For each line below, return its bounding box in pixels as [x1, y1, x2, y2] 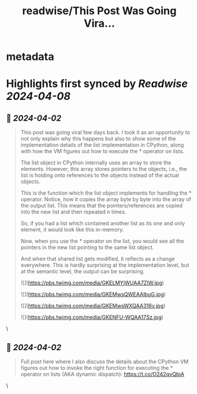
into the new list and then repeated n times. [20, 208, 127, 215]
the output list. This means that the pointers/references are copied [20, 202, 183, 209]
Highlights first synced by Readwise [6, 77, 188, 91]
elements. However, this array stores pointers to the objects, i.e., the [20, 166, 188, 173]
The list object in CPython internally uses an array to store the [20, 159, 172, 166]
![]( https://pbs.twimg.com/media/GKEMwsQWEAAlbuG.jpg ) [20, 291, 166, 298]
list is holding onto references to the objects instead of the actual [20, 172, 179, 179]
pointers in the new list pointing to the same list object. [20, 244, 154, 251]
